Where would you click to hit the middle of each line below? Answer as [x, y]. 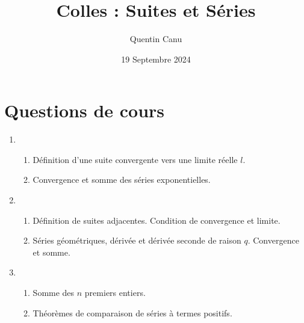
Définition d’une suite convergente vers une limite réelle [135, 159]
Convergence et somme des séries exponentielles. [122, 180]
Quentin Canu [156, 39]
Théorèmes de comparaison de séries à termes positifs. [132, 312]
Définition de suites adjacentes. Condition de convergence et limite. [157, 220]
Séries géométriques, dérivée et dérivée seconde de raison [137, 240]
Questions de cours [85, 110]
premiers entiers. [115, 292]
